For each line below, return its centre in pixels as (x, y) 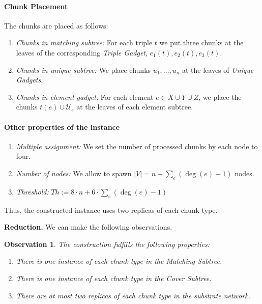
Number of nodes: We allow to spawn (74, 173)
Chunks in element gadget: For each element (85, 96)
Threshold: (32, 191)
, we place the (220, 96)
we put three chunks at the (201, 43)
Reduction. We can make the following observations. (88, 227)
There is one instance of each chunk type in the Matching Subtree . (119, 261)
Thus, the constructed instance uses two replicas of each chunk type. (111, 210)
